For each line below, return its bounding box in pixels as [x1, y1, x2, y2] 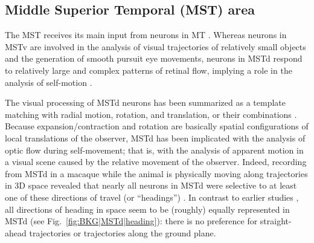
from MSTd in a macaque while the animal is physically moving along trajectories [5, 167, 308, 180]
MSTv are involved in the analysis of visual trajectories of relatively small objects [5, 40, 306, 53]
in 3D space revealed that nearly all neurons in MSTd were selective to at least [5, 179, 297, 192]
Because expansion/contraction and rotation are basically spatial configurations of [5, 120, 309, 132]
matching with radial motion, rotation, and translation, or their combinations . [5, 108, 297, 120]
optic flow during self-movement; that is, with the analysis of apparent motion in [5, 143, 304, 156]
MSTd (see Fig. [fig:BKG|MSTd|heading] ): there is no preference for [5, 215, 258, 227]
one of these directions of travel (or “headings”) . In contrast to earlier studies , [5, 190, 299, 203]
